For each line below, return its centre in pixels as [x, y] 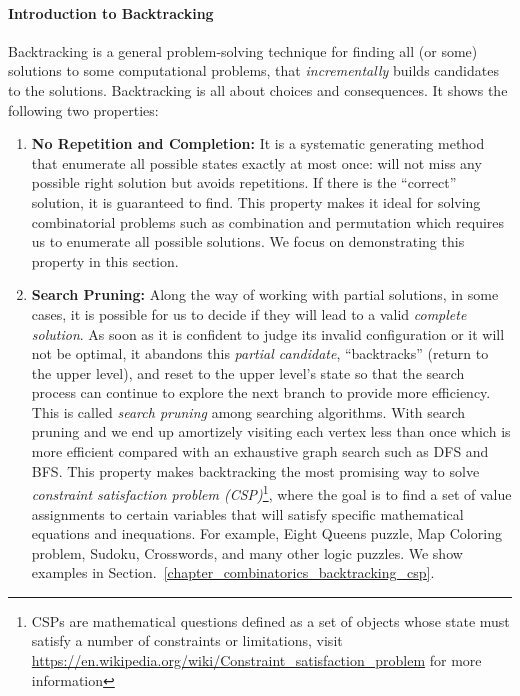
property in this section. [105, 260]
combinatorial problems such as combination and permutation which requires [268, 221]
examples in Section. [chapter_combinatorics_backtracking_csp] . [233, 572]
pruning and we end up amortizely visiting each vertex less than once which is [271, 431]
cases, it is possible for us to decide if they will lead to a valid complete [249, 313]
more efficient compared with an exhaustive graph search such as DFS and [260, 451]
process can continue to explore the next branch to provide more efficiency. [261, 392]
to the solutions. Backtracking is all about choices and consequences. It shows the [258, 89]
